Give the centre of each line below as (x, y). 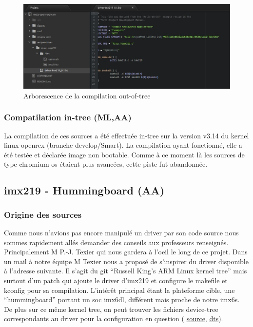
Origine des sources (43, 214)
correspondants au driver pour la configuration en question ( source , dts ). (114, 318)
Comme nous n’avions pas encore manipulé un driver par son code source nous (121, 233)
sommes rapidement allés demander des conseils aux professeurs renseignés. (116, 242)
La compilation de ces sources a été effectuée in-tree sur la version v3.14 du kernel (126, 135)
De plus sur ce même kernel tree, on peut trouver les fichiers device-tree (111, 309)
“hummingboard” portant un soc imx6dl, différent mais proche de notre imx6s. (122, 299)
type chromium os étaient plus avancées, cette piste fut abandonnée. (106, 164)
